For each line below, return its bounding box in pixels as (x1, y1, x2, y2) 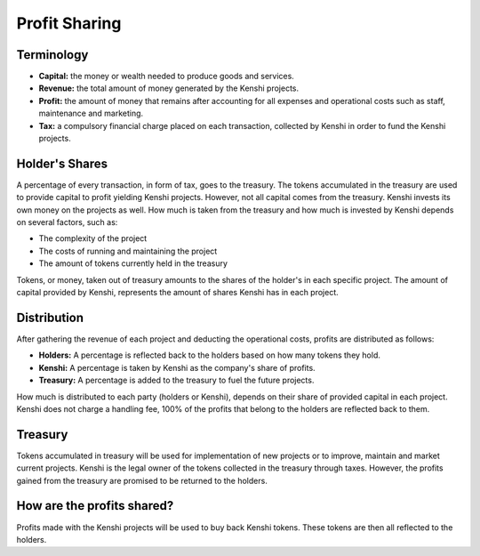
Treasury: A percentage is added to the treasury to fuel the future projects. (38, 375, 315, 386)
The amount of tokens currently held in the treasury (38, 258, 228, 269)
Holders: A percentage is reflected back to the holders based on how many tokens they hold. (38, 350, 381, 360)
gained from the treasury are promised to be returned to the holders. (16, 475, 268, 486)
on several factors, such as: (16, 217, 118, 228)
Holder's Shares (16, 156, 108, 171)
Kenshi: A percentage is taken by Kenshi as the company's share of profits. (38, 362, 316, 373)
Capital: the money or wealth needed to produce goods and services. (38, 71, 295, 82)
